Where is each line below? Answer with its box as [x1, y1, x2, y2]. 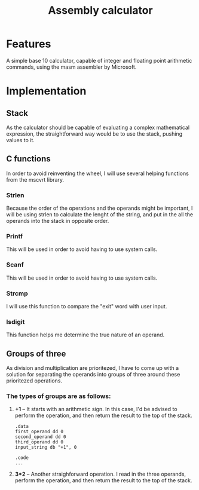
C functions [6, 154, 51, 164]
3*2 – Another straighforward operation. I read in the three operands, [14, 470, 186, 478]
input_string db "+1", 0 [14, 445, 77, 451]
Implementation [6, 84, 87, 98]
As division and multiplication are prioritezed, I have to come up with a [6, 365, 179, 372]
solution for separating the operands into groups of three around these [6, 371, 180, 378]
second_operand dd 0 [14, 434, 66, 440]
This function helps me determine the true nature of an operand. [6, 331, 165, 338]
